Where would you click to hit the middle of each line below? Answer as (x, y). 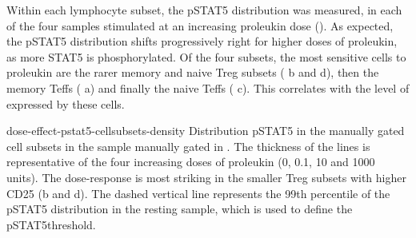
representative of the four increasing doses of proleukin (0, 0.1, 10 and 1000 (191, 162)
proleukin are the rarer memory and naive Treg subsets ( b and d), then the (193, 72)
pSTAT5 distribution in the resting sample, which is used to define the (180, 209)
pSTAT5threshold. (51, 224)
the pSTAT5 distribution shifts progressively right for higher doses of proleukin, (202, 41)
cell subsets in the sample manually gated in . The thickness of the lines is (188, 146)
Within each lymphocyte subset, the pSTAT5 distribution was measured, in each (204, 10)
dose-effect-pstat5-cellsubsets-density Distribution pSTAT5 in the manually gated (206, 131)
